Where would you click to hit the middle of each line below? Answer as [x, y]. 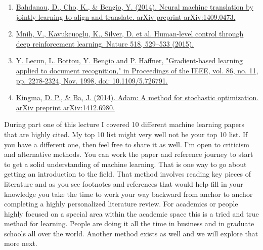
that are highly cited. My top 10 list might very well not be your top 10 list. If [126, 134]
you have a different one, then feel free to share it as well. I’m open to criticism [127, 144]
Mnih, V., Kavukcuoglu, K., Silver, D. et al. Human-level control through [130, 34]
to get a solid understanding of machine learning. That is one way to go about [125, 164]
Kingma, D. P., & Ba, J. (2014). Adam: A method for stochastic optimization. [137, 97]
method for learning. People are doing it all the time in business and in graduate [129, 223]
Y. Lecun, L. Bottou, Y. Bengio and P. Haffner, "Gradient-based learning [129, 60]
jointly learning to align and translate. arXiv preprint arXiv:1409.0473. [126, 16]
